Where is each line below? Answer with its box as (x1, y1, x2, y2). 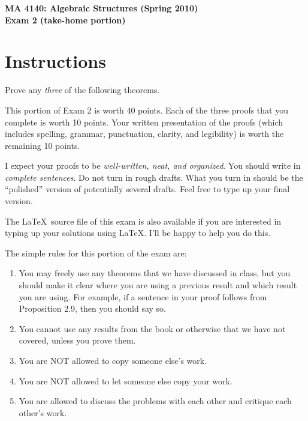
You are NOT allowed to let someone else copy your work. (19, 374, 232, 387)
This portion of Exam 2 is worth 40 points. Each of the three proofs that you (5, 103, 288, 116)
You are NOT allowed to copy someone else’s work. (19, 354, 207, 366)
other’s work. (19, 406, 67, 419)
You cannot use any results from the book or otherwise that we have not (19, 322, 286, 335)
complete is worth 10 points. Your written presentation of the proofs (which (5, 115, 283, 128)
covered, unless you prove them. (19, 334, 136, 347)
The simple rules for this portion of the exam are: (5, 246, 187, 259)
